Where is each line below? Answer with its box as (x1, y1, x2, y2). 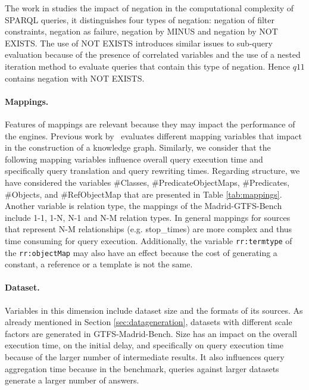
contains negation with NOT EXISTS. (5, 71, 145, 84)
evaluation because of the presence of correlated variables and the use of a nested (5, 48, 301, 61)
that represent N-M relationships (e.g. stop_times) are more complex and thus (5, 223, 292, 235)
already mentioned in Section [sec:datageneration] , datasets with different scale (5, 316, 292, 328)
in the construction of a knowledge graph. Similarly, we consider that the (5, 141, 271, 154)
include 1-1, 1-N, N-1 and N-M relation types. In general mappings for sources (5, 211, 291, 223)
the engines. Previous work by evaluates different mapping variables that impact (5, 129, 302, 142)
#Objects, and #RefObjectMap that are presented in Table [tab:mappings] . (5, 188, 282, 200)
